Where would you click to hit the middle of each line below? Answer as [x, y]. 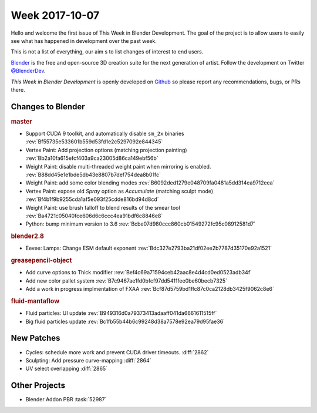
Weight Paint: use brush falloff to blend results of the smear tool [103, 207]
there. [18, 90]
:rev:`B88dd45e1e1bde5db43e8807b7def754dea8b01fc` [93, 175]
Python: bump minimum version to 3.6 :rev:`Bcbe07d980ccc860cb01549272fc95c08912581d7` [140, 224]
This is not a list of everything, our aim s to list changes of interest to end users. [107, 52]
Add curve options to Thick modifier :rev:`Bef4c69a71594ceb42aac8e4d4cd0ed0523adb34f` [139, 273]
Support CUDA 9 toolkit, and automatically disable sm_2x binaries [105, 134]
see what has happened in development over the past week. [84, 41]
